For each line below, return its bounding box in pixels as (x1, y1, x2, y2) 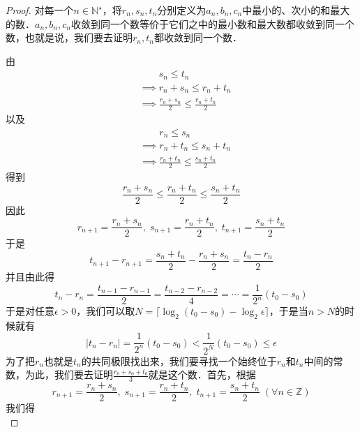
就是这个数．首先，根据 (148, 367, 256, 382)
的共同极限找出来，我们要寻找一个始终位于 (81, 353, 277, 368)
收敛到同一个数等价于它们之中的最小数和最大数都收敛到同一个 (70, 16, 354, 31)
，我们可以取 (76, 304, 135, 318)
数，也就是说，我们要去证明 (6, 30, 133, 45)
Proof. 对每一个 (6, 3, 74, 17)
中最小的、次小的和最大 (242, 3, 350, 17)
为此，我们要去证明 (24, 367, 113, 382)
